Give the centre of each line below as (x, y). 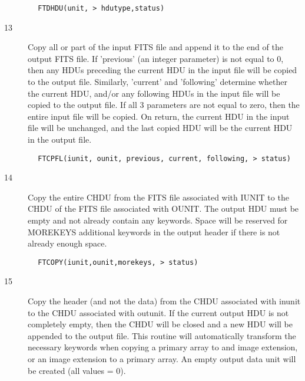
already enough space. (67, 243)
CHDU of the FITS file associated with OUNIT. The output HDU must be (163, 208)
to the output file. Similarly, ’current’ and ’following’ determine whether (158, 82)
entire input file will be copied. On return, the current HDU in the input (159, 116)
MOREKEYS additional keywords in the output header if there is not (154, 231)
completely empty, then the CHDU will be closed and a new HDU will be (160, 324)
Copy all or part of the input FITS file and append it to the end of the (155, 47)
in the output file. (60, 139)
